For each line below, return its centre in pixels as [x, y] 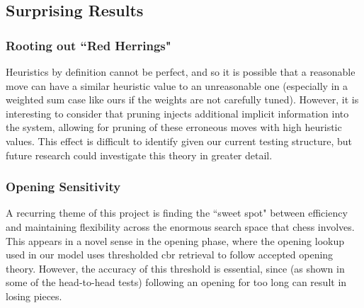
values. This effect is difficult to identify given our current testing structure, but [179, 141]
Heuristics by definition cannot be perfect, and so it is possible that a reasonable [181, 72]
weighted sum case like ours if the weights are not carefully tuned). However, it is [182, 99]
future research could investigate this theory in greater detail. [139, 155]
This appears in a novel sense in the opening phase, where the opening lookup [175, 240]
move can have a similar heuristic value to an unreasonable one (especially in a [177, 85]
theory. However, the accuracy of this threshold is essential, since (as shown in [175, 268]
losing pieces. [34, 296]
